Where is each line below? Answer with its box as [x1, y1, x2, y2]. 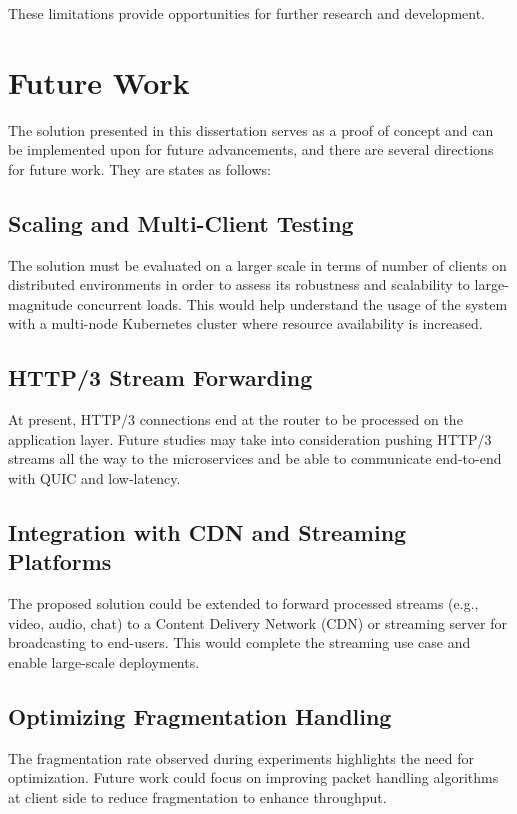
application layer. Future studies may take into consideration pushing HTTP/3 [8, 428, 492, 449]
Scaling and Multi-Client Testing [8, 207, 354, 238]
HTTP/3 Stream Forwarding [8, 362, 313, 393]
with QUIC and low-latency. [8, 468, 181, 489]
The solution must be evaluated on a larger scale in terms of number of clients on [8, 254, 507, 275]
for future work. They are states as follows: [8, 158, 271, 179]
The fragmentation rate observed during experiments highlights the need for [8, 747, 474, 768]
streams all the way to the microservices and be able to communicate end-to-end [8, 448, 502, 469]
